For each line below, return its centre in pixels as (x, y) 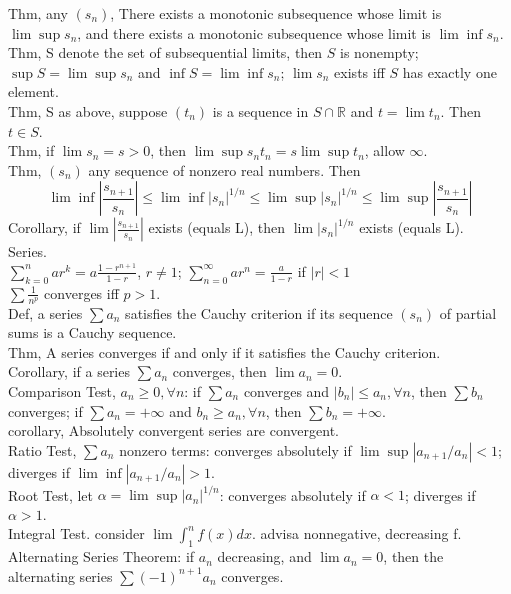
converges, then (219, 371)
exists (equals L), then (217, 227)
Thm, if (31, 150)
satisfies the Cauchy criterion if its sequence (259, 312)
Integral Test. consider (76, 533)
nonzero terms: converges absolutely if (235, 449)
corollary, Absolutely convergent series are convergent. (174, 430)
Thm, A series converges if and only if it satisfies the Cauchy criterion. (224, 351)
